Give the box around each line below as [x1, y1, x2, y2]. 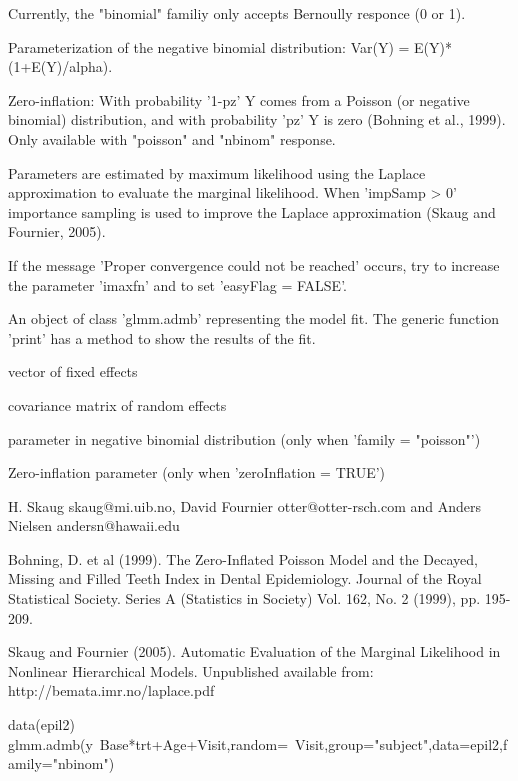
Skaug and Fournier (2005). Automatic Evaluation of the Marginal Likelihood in [8, 641, 501, 662]
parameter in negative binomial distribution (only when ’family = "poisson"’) [8, 428, 481, 449]
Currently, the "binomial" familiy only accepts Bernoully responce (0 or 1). [8, 3, 466, 23]
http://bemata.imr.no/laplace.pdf [8, 680, 215, 701]
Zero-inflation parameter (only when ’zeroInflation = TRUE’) [8, 462, 386, 483]
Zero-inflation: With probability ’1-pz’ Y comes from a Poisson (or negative [8, 89, 470, 110]
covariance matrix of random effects [8, 394, 227, 415]
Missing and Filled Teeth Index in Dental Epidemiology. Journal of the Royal [8, 568, 482, 589]
